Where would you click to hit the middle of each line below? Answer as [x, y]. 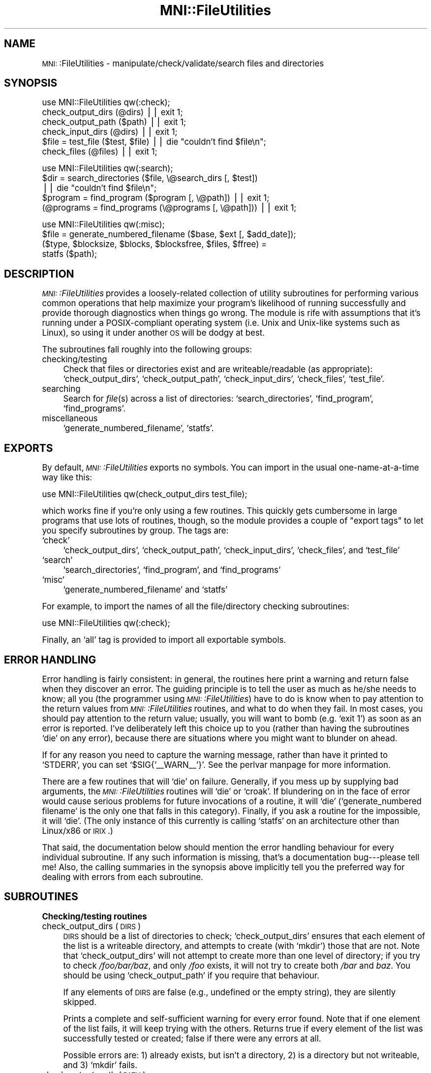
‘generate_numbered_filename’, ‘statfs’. [139, 428]
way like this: [67, 478]
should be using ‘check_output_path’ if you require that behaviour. [191, 975]
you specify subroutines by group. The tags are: [135, 531]
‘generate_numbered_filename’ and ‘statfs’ [145, 590]
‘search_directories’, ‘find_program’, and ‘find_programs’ [172, 570]
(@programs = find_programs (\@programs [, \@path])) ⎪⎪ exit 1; [169, 208]
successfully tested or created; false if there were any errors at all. [192, 1038]
